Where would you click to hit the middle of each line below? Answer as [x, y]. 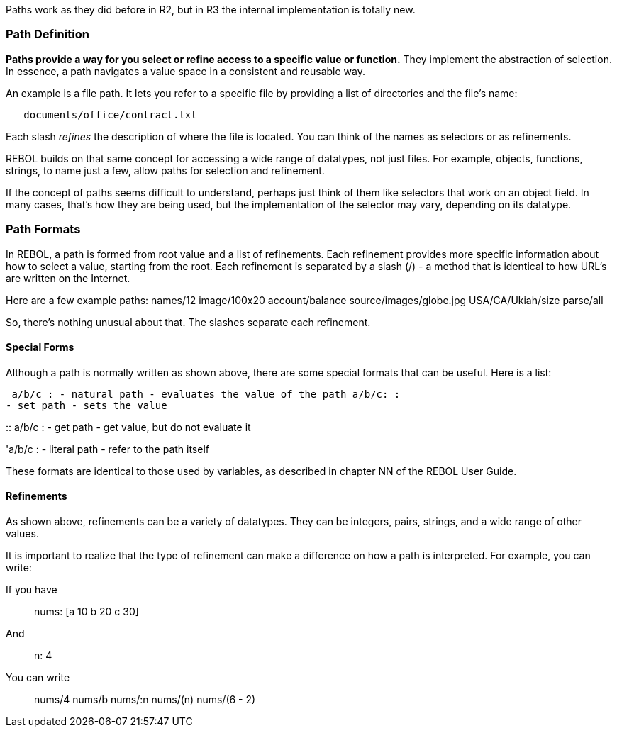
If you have [32, 589]
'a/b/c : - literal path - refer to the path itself [107, 449]
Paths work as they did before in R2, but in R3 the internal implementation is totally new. [211, 10]
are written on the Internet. [68, 278]
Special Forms [40, 347]
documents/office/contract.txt [110, 114]
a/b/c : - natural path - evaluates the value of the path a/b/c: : [206, 394]
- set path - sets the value [87, 405]
